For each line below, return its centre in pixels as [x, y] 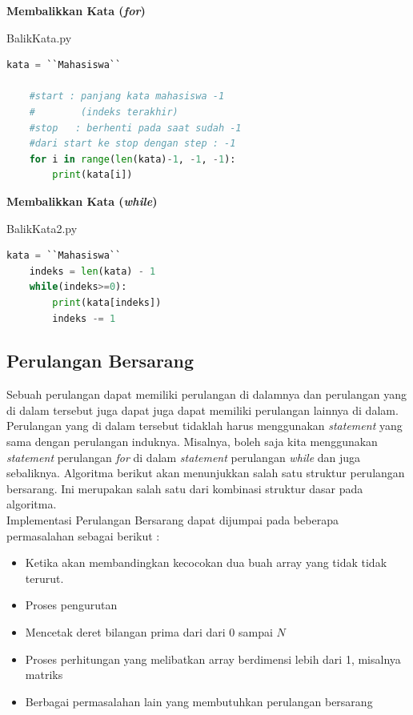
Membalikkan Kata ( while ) [82, 201]
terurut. [44, 578]
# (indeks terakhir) [104, 112]
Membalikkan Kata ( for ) [76, 10]
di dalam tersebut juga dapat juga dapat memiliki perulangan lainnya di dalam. [202, 410]
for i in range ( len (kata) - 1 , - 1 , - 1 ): [132, 159]
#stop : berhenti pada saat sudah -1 [135, 128]
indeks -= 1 [84, 318]
